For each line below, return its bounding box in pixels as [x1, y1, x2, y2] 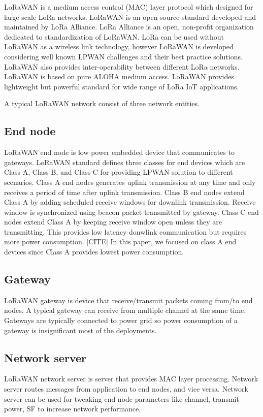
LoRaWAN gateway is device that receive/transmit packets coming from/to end [4, 295, 253, 305]
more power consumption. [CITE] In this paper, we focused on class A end [4, 236, 237, 247]
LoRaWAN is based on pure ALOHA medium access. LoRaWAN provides [4, 71, 234, 82]
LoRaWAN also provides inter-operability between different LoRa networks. [4, 61, 240, 72]
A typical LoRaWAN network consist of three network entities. [4, 98, 200, 109]
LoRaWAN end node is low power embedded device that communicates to [4, 147, 235, 157]
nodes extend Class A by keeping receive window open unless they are [4, 216, 222, 227]
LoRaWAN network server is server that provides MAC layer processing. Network [4, 373, 258, 384]
